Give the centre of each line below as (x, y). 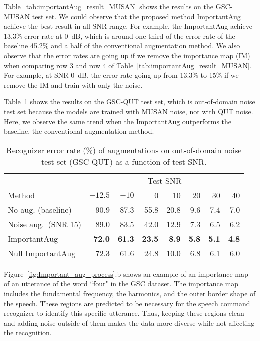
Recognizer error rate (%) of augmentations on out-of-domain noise (124, 150)
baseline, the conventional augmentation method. (79, 131)
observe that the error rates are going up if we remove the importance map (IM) (127, 55)
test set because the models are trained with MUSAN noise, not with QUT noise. (129, 111)
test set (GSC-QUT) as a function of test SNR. (124, 161)
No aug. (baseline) (40, 209)
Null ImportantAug (42, 253)
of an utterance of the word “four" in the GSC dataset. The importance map (121, 284)
